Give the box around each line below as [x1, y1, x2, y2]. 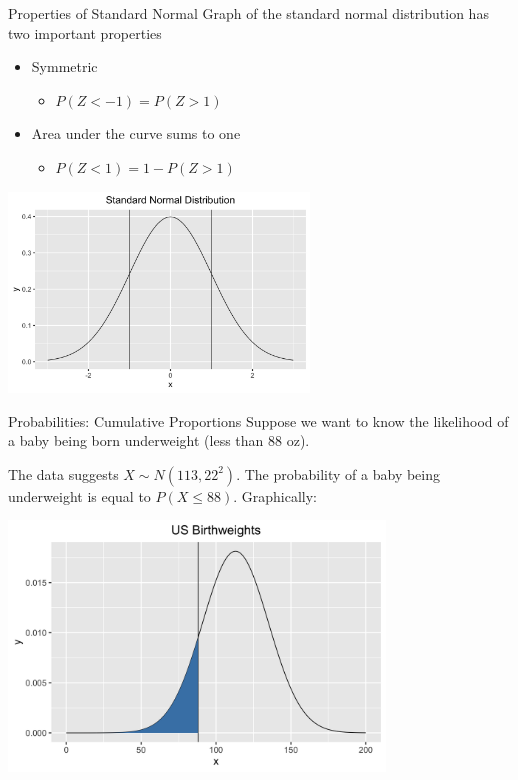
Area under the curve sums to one [31, 123, 241, 144]
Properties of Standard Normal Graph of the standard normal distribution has [8, 3, 489, 23]
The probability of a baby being [244, 463, 441, 484]
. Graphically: [233, 485, 318, 506]
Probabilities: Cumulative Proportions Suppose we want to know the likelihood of [8, 410, 509, 431]
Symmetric [31, 56, 98, 77]
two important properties [8, 22, 162, 43]
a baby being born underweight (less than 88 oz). [8, 430, 310, 451]
